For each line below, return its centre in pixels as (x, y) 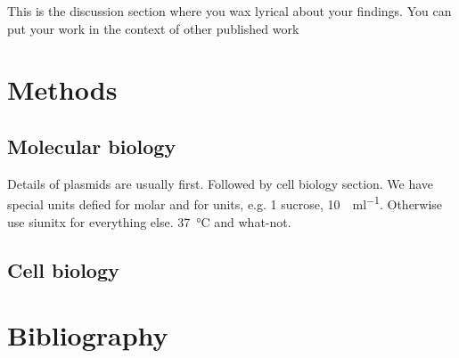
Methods (62, 89)
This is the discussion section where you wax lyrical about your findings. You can (229, 11)
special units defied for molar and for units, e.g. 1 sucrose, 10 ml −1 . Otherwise (225, 203)
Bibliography (88, 335)
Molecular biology (92, 146)
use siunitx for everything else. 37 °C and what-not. (149, 221)
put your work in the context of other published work (153, 28)
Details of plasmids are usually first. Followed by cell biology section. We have (221, 183)
